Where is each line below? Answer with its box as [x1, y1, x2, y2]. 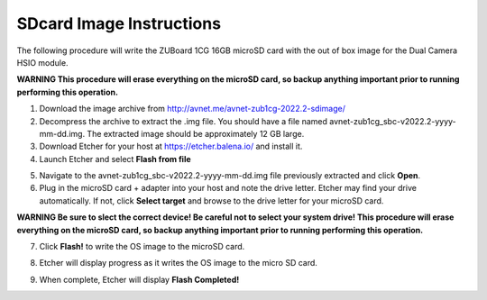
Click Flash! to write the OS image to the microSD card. [39, 241, 245, 252]
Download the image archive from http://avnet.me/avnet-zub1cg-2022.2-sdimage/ [39, 104, 346, 114]
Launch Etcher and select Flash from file [39, 153, 191, 164]
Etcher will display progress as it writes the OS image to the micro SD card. [39, 258, 317, 268]
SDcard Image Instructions [16, 14, 221, 33]
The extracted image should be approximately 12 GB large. [87, 128, 305, 139]
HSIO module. [16, 57, 69, 68]
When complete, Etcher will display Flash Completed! [39, 274, 240, 285]
